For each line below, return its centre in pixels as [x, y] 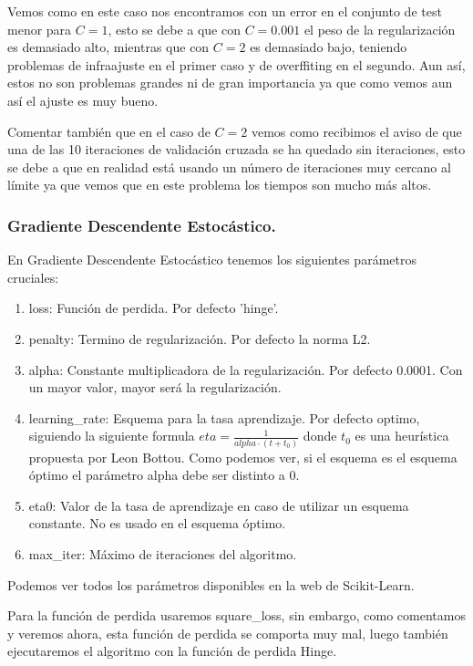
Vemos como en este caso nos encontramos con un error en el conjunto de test [225, 11]
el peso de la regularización [380, 29]
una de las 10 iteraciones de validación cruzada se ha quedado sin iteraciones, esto [236, 149]
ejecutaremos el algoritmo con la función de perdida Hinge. [172, 651]
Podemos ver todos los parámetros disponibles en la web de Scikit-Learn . [211, 584]
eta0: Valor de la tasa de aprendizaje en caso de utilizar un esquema [219, 505]
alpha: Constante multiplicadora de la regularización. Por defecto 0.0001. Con [246, 369]
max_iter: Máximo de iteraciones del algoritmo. [163, 554]
